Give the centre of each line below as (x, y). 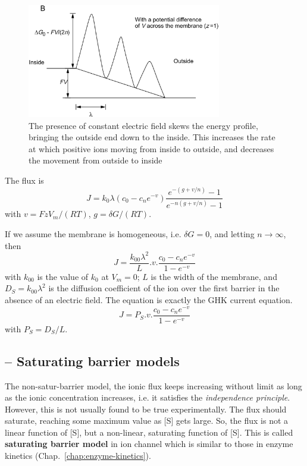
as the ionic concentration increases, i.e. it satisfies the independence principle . (148, 397)
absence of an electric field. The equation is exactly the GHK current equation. (149, 299)
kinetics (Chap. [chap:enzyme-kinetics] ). (78, 456)
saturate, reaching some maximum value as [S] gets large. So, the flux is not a (147, 421)
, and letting (232, 234)
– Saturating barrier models (92, 360)
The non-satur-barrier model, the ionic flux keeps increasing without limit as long (153, 385)
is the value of (63, 276)
